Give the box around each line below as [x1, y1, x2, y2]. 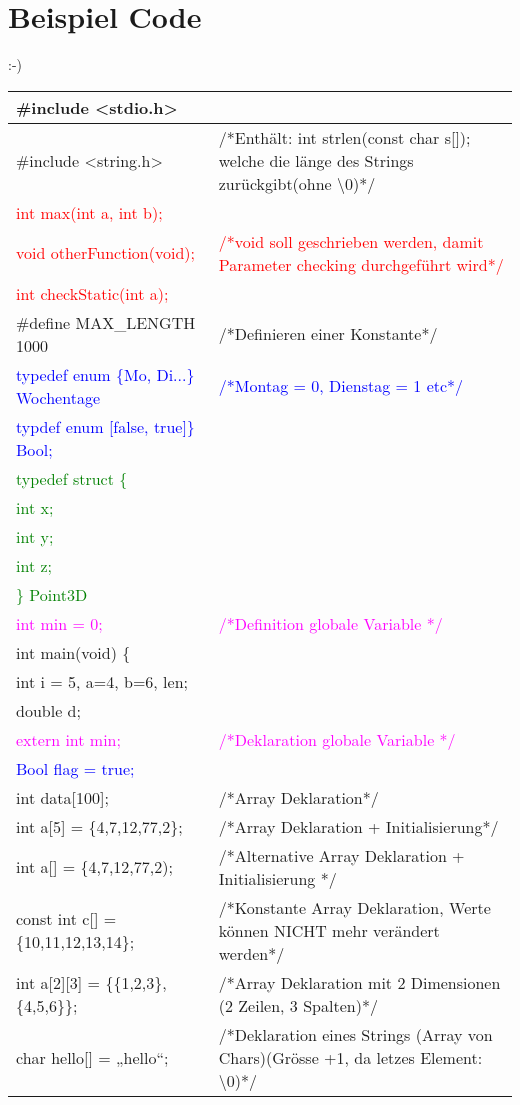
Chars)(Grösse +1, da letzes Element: [218, 1045, 483, 1069]
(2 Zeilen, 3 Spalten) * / [218, 993, 378, 1017]
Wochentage [16, 385, 101, 409]
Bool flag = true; [16, 756, 135, 780]
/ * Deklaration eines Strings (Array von [218, 1022, 493, 1046]
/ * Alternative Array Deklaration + [218, 843, 465, 867]
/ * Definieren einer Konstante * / [218, 322, 438, 346]
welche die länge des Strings [218, 148, 414, 172]
